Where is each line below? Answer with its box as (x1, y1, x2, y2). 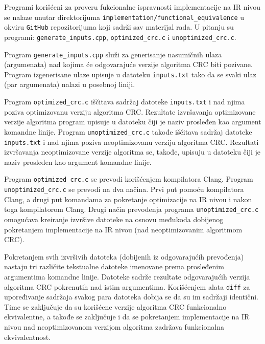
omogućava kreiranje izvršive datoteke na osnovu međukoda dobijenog (4, 213, 224, 224)
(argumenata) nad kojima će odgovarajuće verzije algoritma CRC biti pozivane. (4, 59, 253, 70)
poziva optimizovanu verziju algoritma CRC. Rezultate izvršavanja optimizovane (4, 106, 256, 117)
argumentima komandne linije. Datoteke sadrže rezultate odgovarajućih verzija (4, 271, 250, 282)
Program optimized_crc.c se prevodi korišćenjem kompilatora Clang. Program (4, 174, 253, 184)
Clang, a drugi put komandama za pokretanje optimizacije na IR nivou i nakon (4, 193, 252, 204)
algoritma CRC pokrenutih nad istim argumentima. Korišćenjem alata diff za (4, 281, 250, 292)
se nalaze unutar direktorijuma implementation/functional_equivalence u (4, 11, 245, 22)
